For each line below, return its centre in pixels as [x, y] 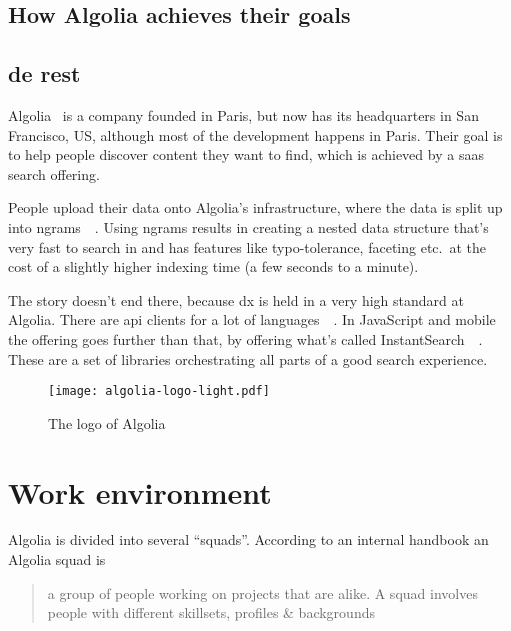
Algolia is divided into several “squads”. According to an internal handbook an [248, 539]
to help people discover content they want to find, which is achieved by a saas [246, 154]
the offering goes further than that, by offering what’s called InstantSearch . [245, 338]
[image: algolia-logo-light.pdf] [159, 391]
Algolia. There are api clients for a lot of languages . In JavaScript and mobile [252, 319]
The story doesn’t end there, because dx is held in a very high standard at [236, 299]
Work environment [140, 491]
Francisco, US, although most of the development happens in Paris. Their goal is [255, 134]
